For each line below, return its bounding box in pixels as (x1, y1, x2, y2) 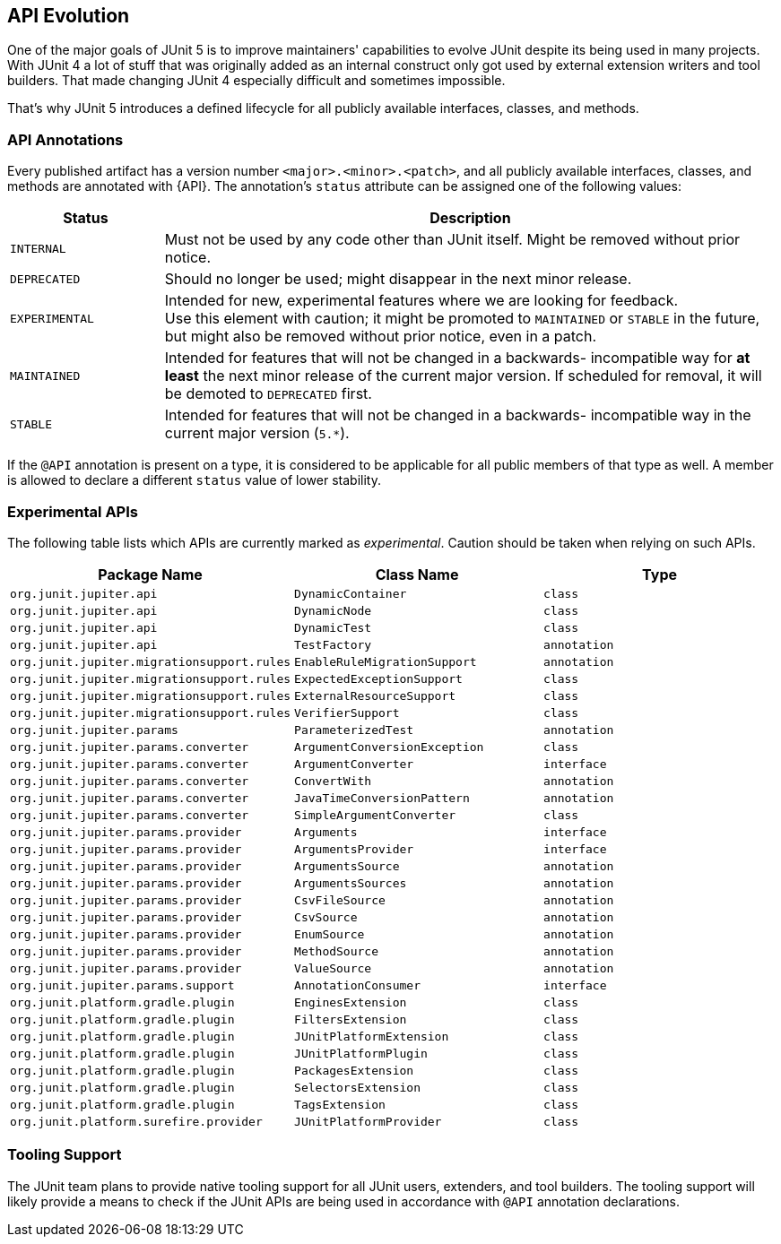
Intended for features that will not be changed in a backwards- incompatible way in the (164, 406, 751, 425)
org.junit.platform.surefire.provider (10, 1114, 263, 1128)
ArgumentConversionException (294, 739, 484, 754)
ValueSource (294, 961, 372, 975)
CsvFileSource (294, 893, 386, 907)
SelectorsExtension (294, 1080, 421, 1094)
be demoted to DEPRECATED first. (164, 384, 372, 403)
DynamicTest (294, 620, 372, 635)
